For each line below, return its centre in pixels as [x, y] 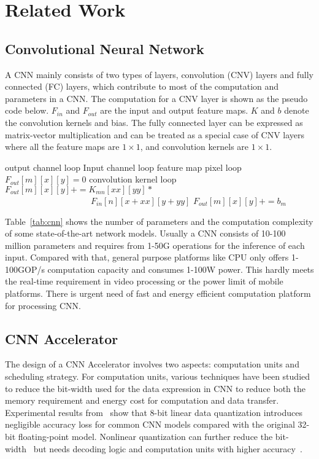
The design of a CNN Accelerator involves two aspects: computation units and [152, 364]
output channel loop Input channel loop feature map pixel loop [123, 167]
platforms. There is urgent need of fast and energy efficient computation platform [158, 293]
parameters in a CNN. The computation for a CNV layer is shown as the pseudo [156, 98]
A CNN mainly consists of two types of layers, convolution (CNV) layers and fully [159, 74]
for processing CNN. [43, 305]
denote [297, 110]
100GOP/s [25, 269]
